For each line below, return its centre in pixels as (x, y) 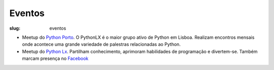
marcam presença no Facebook (55, 58)
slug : (15, 28)
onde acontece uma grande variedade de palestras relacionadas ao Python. (101, 44)
